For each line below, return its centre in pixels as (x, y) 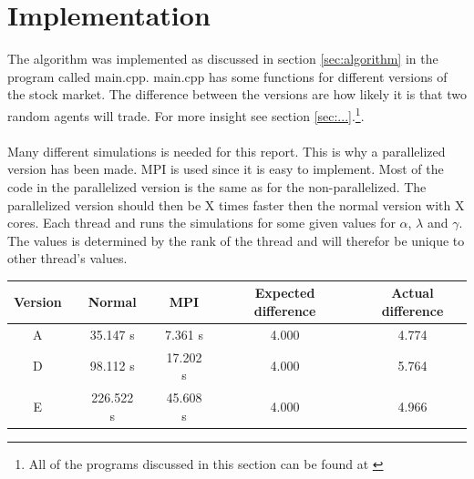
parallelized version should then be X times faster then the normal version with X (236, 204)
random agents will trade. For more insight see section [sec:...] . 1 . (186, 114)
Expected (285, 293)
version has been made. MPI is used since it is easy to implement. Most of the (226, 169)
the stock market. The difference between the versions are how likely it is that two (237, 94)
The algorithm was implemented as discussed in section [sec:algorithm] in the (223, 59)
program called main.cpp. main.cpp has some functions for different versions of (227, 76)
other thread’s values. (67, 258)
